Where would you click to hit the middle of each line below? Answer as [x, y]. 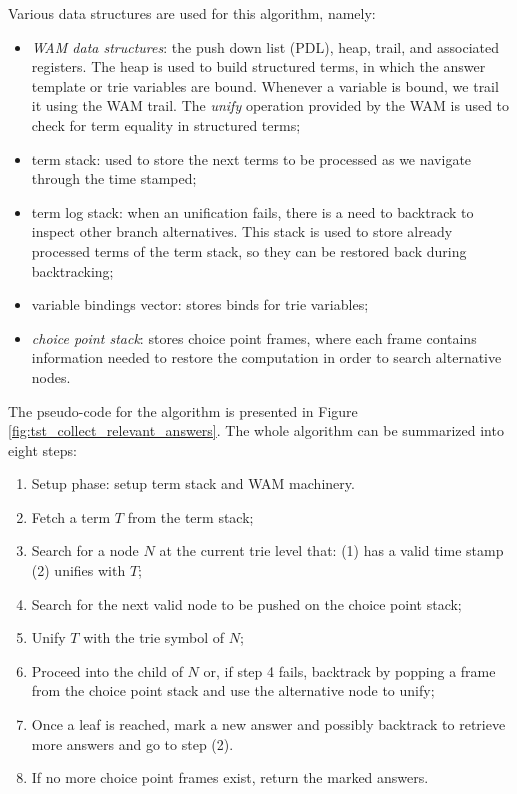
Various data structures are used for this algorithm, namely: [192, 13]
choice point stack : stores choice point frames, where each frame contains [254, 337]
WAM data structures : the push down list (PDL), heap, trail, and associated [265, 46]
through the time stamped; [114, 178]
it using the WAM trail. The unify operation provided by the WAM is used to [270, 105]
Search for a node [85, 550]
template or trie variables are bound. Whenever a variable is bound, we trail [265, 85]
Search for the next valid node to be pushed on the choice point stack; [246, 603]
